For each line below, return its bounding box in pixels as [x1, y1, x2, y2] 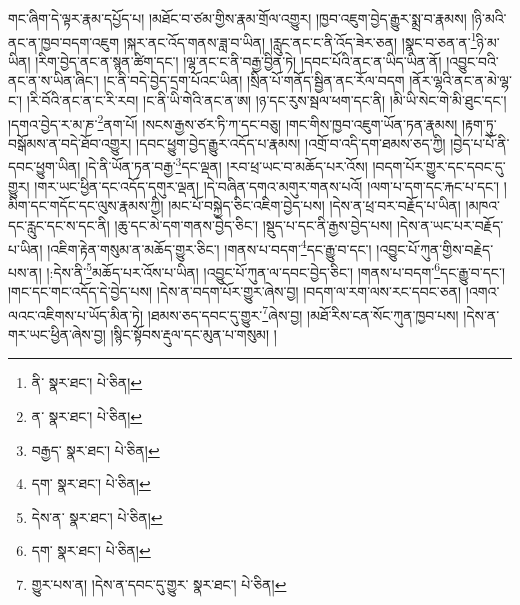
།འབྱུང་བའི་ [446, 50, 499, 71]
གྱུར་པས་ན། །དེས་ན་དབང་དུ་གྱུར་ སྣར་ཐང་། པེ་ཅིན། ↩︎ [31, 574, 287, 594]
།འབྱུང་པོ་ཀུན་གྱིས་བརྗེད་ [376, 238, 494, 259]
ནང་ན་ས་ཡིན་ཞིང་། [8, 70, 99, 91]
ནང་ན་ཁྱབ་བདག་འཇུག [8, 31, 120, 52]
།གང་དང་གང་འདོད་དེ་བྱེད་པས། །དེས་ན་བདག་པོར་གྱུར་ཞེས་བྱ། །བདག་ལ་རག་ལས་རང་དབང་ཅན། [8, 281, 462, 301]
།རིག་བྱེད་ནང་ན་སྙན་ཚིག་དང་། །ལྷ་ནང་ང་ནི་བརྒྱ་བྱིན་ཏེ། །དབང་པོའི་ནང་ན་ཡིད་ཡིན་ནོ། [35, 50, 442, 71]
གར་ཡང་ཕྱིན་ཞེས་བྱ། [8, 323, 106, 344]
